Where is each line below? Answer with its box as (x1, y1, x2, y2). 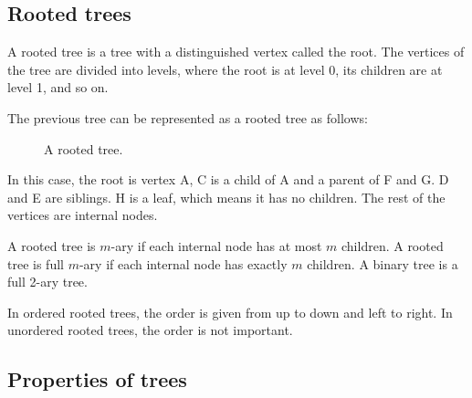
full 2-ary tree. (7, 272, 88, 291)
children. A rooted (341, 236, 444, 255)
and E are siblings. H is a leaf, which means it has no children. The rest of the (7, 187, 446, 206)
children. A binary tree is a (307, 254, 458, 273)
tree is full (7, 254, 64, 273)
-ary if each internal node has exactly (79, 254, 288, 273)
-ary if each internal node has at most (110, 236, 322, 255)
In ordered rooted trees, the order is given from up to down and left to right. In (7, 302, 453, 321)
